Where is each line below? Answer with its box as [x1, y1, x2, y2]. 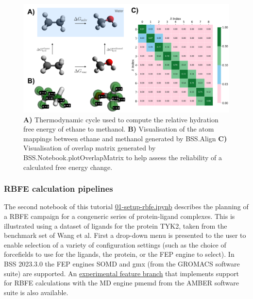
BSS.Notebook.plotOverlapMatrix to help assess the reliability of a [23, 152, 222, 162]
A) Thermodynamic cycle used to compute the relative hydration [23, 114, 219, 124]
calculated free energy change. [23, 162, 113, 172]
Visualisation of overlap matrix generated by [23, 143, 156, 153]
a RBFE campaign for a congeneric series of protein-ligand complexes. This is [4, 211, 235, 221]
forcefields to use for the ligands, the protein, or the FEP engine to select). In [4, 249, 235, 259]
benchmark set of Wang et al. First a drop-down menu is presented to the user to [4, 230, 246, 240]
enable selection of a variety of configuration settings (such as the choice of [4, 239, 226, 249]
